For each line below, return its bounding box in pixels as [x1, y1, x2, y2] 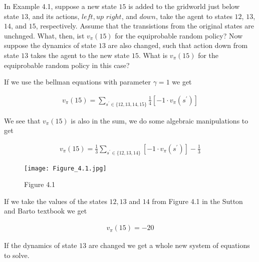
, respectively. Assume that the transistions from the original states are [36, 20, 254, 31]
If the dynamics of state [4, 240, 77, 250]
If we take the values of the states [4, 195, 107, 206]
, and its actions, [28, 10, 80, 21]
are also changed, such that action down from [108, 40, 248, 50]
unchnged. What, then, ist [4, 30, 85, 40]
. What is [138, 49, 168, 60]
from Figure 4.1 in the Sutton [152, 195, 243, 206]
